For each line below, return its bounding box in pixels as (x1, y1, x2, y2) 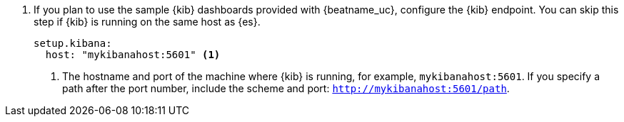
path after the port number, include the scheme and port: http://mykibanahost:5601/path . (62, 82, 510, 94)
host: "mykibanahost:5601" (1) (45, 49, 221, 60)
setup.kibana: (34, 38, 112, 49)
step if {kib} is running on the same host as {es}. (34, 16, 261, 28)
